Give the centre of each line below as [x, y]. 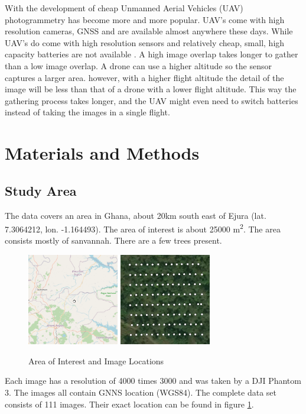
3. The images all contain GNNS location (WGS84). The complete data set [141, 392]
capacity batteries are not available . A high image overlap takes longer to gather [152, 54]
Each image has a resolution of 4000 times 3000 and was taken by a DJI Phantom [153, 381]
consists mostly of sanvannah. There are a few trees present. [113, 240]
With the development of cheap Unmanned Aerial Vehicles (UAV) [124, 8]
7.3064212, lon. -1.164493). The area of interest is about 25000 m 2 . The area [143, 228]
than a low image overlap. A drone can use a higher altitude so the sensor [138, 65]
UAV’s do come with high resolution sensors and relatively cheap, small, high [145, 42]
